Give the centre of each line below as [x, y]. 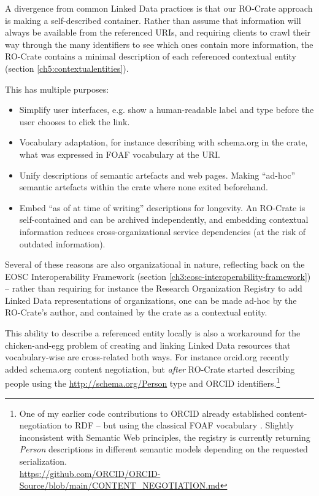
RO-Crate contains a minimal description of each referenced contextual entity [151, 56]
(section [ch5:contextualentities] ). [67, 68]
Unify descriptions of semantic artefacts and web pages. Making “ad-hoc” [157, 175]
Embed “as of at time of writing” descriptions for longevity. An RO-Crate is [162, 207]
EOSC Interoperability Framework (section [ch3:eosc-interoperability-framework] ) [158, 276]
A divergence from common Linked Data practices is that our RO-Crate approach [159, 8]
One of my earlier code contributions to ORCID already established [146, 413]
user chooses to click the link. [75, 121]
